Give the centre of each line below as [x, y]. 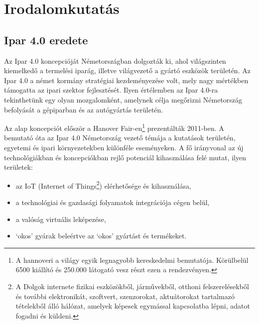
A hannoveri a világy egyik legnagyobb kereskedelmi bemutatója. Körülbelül [132, 260]
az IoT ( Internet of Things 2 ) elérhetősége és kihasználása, [103, 185]
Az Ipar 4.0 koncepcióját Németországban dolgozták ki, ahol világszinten [115, 60]
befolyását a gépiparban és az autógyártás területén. [84, 109]
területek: [18, 167]
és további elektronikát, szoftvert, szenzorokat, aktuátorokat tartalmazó [125, 296]
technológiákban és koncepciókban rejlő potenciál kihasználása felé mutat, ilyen [125, 157]
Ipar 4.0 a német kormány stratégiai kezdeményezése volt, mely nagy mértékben [126, 80]
